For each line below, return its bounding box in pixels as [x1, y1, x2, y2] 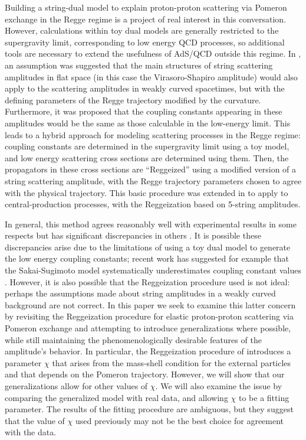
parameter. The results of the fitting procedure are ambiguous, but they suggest [5, 403, 294, 415]
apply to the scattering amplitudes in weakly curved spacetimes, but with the [5, 82, 285, 94]
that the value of [5, 414, 65, 426]
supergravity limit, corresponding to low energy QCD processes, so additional [5, 35, 285, 48]
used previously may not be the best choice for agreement [75, 414, 284, 426]
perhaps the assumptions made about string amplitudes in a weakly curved [5, 287, 276, 299]
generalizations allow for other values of [5, 380, 148, 392]
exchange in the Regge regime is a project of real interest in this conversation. [5, 12, 287, 25]
